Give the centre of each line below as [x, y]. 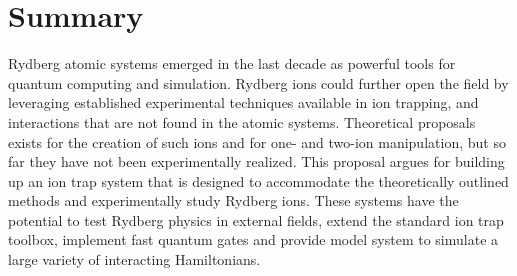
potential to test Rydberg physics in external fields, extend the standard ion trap [256, 219]
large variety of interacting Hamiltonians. [134, 259]
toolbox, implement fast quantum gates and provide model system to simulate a [253, 239]
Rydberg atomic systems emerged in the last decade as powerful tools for [232, 63]
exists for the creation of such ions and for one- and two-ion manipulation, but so [257, 141]
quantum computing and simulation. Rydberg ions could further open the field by [258, 82]
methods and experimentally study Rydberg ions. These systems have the [233, 200]
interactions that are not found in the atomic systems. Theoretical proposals [242, 121]
